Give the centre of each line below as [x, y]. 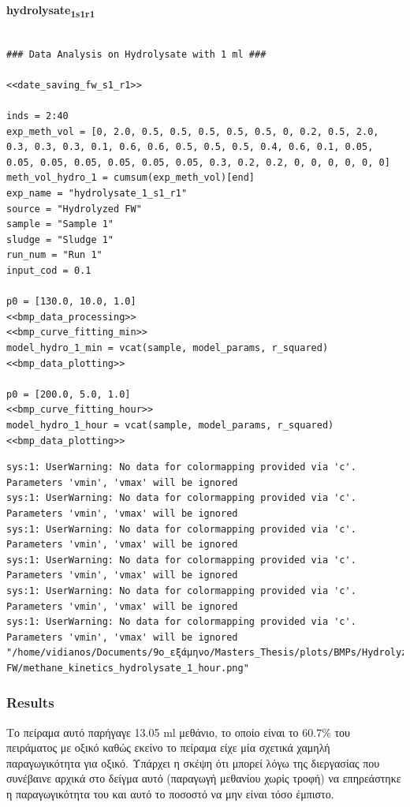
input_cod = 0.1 [49, 271]
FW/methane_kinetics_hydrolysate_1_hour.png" [128, 668]
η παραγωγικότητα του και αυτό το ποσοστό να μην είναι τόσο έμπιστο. [170, 794]
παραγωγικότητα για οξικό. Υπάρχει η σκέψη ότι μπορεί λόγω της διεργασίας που [193, 762]
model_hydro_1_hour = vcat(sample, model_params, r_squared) [170, 425]
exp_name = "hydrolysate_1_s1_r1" [97, 194]
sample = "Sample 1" [60, 224]
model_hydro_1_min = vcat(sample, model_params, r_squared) [168, 348]
